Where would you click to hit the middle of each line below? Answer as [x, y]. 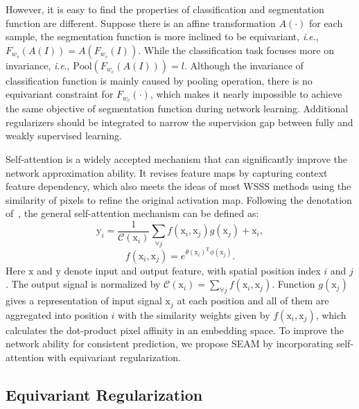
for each [326, 23]
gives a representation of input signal [84, 301]
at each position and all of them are [253, 301]
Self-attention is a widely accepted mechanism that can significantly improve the [176, 159]
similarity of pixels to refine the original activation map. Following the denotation [179, 199]
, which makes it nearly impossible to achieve [246, 94]
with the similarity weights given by [194, 314]
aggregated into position [57, 314]
